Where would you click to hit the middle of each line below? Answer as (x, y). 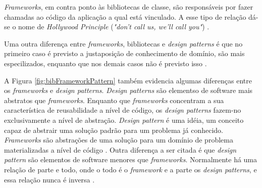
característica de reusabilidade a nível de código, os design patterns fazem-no (123, 110)
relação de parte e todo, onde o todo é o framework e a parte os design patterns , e (130, 169)
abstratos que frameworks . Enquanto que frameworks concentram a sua (114, 100)
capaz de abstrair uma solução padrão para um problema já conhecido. (114, 130)
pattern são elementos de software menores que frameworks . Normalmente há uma (131, 159)
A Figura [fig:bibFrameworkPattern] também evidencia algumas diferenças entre (128, 80)
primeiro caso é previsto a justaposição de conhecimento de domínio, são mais (124, 53)
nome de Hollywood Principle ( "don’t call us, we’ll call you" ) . (114, 27)
